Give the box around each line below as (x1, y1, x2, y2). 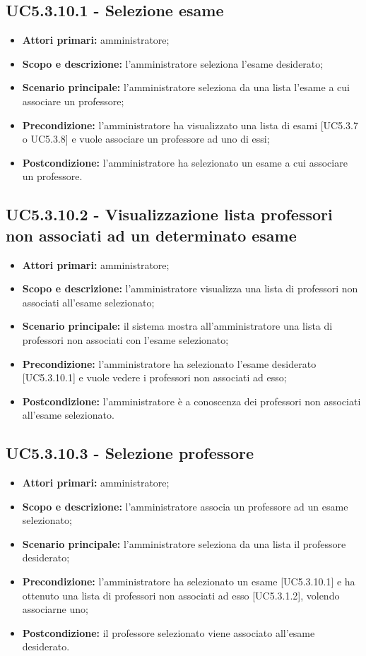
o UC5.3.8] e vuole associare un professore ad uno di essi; (22, 131, 270, 146)
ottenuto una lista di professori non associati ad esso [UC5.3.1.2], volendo (22, 588, 340, 602)
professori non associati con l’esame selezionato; (22, 332, 229, 347)
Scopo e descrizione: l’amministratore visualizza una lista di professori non (22, 281, 358, 296)
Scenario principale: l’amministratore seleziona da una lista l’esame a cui (22, 80, 350, 95)
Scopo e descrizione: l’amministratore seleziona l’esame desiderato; (22, 56, 324, 71)
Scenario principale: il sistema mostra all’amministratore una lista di (22, 318, 333, 333)
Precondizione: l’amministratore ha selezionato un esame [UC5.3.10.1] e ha (22, 574, 355, 589)
